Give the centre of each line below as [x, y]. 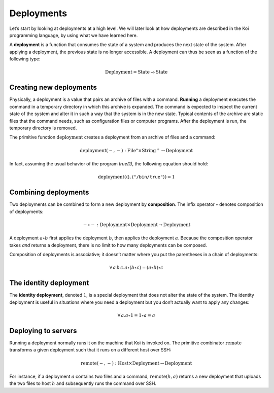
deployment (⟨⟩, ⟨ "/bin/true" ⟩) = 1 [136, 177]
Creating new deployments [53, 87]
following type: [25, 59]
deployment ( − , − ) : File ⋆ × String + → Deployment [136, 150]
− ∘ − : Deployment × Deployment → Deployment [137, 225]
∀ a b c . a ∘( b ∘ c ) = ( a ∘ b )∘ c [136, 268]
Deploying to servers [43, 330]
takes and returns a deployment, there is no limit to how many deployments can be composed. [108, 245]
